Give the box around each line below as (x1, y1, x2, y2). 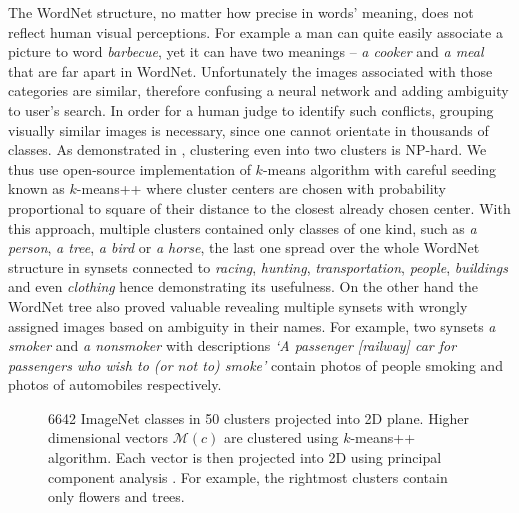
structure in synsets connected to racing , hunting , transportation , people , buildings (8, 256, 509, 277)
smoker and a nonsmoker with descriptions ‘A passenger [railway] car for (8, 335, 457, 356)
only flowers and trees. (48, 486, 185, 507)
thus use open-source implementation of (8, 158, 251, 179)
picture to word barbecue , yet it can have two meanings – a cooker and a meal (8, 41, 484, 62)
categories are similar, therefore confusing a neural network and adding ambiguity (8, 80, 509, 101)
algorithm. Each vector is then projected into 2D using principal (48, 447, 442, 468)
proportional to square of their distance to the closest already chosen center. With (8, 197, 511, 218)
